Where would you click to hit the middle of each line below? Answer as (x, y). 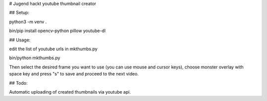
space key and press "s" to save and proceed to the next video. (74, 74)
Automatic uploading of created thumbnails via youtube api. (70, 92)
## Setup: (19, 13)
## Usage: (20, 40)
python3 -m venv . (28, 22)
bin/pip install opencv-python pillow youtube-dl (57, 31)
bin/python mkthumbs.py (35, 58)
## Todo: (19, 83)
